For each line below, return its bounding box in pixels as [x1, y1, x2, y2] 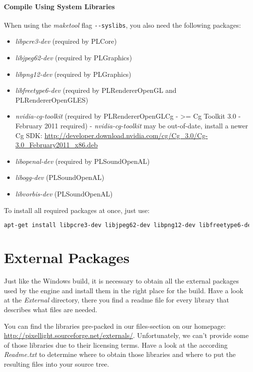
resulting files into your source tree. [4, 358, 109, 369]
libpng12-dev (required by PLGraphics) [15, 69, 131, 79]
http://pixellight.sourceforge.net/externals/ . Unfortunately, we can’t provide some [4, 330, 249, 340]
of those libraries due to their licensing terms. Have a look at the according [4, 339, 228, 350]
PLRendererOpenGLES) [15, 94, 89, 105]
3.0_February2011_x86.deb [15, 140, 98, 150]
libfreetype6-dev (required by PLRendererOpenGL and [15, 85, 177, 95]
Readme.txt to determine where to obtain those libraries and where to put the [4, 349, 236, 359]
